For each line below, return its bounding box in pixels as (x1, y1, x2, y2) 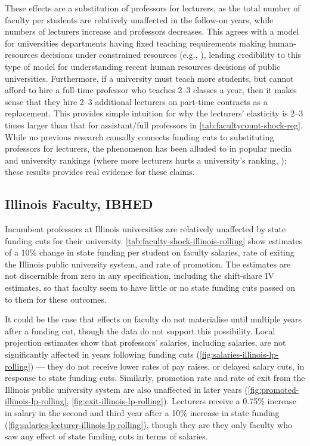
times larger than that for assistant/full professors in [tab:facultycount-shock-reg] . (5, 118, 303, 131)
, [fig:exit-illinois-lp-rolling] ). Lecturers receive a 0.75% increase (66, 395, 296, 407)
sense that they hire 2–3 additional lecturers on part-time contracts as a (5, 95, 268, 107)
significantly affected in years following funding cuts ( (5, 348, 200, 361)
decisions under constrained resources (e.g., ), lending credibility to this (41, 48, 302, 61)
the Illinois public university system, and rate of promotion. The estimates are (5, 257, 291, 270)
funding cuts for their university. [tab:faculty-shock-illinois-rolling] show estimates (5, 234, 303, 247)
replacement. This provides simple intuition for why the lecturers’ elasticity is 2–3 (5, 107, 303, 119)
